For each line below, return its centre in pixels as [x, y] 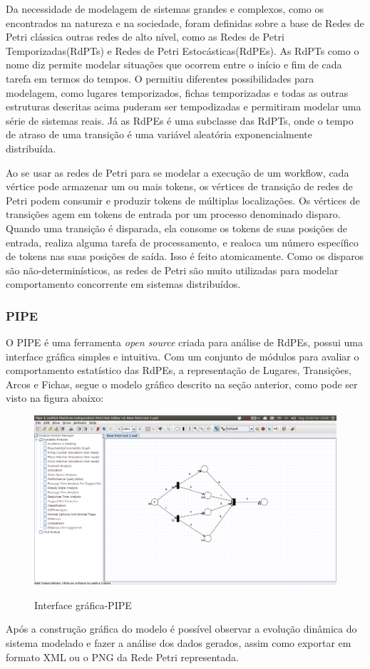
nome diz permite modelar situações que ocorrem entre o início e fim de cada [174, 64]
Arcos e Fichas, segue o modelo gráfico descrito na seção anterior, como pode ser [182, 384]
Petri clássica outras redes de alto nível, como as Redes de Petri [145, 37]
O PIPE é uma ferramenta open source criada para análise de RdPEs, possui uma [184, 342]
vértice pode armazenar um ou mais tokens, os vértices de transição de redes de [179, 186]
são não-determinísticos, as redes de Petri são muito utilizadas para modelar [172, 270]
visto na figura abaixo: [55, 398]
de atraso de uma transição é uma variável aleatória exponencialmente [159, 134]
